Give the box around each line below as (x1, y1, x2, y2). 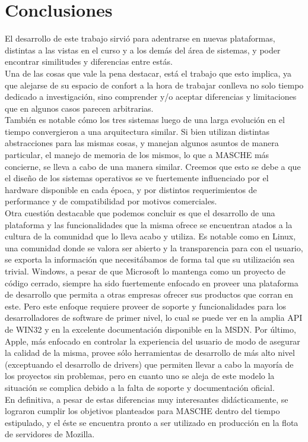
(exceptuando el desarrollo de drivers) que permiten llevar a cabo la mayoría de (5, 358, 294, 370)
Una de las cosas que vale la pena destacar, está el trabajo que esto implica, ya (5, 67, 292, 79)
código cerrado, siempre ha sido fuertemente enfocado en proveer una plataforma (5, 276, 299, 289)
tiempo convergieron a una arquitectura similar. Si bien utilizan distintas (5, 125, 270, 137)
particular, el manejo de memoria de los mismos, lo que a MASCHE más (5, 149, 269, 161)
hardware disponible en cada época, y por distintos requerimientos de (5, 183, 257, 195)
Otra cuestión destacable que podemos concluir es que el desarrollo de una (5, 207, 275, 219)
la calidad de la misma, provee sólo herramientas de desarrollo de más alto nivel (5, 346, 295, 359)
